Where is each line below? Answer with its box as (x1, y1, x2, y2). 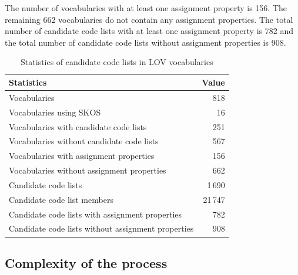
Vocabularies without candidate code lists (9, 135, 159, 147)
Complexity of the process (5, 253, 168, 271)
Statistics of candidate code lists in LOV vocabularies (21, 56, 213, 68)
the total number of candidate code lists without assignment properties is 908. (5, 36, 286, 48)
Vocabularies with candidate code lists (9, 120, 147, 133)
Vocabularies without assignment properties (9, 164, 166, 176)
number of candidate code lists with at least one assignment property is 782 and (5, 25, 293, 37)
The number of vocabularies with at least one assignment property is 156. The (5, 2, 287, 13)
